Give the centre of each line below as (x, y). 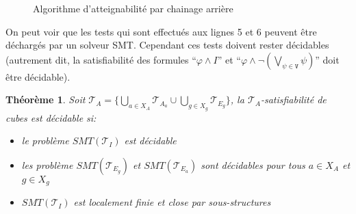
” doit (327, 59)
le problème (45, 141)
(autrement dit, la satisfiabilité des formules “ (101, 59)
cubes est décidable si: (51, 117)
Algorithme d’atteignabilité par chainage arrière (133, 8)
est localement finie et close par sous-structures (172, 202)
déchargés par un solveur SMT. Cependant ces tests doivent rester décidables (167, 45)
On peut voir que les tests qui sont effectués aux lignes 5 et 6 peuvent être (161, 31)
